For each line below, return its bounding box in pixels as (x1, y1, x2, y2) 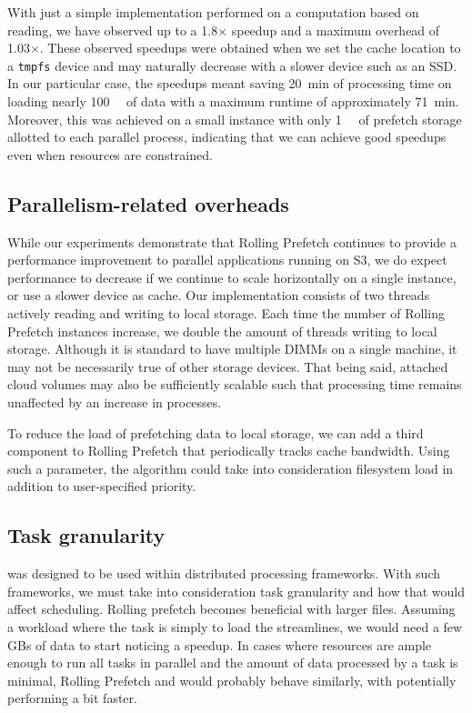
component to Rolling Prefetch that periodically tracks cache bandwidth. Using (7, 441, 450, 460)
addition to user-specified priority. (7, 477, 196, 496)
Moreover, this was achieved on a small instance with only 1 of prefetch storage (7, 109, 462, 128)
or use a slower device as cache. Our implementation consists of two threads (7, 286, 430, 305)
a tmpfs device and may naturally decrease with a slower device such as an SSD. (7, 55, 457, 75)
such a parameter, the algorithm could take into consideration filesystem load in (7, 458, 454, 477)
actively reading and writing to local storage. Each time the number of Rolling (7, 303, 445, 322)
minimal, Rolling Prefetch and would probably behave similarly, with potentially (7, 670, 457, 689)
